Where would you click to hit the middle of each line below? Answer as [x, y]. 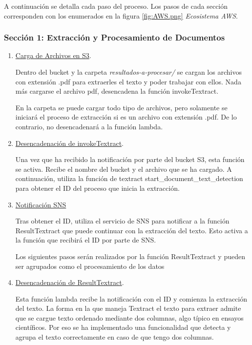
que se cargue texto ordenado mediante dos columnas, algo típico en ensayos [129, 317]
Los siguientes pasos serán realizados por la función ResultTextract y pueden [130, 256]
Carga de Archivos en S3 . [53, 55]
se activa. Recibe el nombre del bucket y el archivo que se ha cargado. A [124, 169]
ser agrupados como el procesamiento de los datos [90, 266]
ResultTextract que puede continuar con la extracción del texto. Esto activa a [132, 230]
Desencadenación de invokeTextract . [69, 143]
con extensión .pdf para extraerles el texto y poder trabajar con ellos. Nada [128, 81]
